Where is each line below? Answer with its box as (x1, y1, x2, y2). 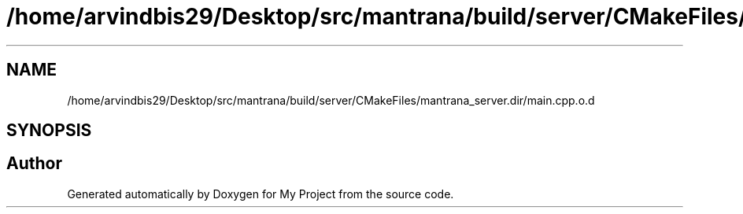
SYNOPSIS (6, 120, 92, 141)
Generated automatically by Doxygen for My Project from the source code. (67, 186, 454, 201)
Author (6, 153, 62, 174)
